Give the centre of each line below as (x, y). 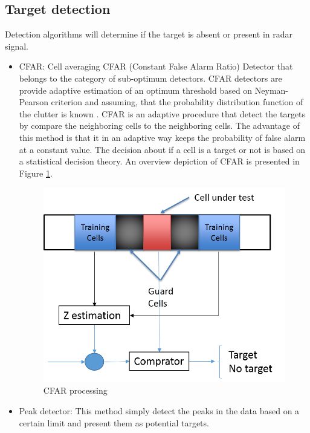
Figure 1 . (36, 173)
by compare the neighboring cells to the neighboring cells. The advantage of (160, 125)
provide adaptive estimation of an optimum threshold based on (136, 90)
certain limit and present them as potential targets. (114, 422)
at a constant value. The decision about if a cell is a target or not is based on (162, 149)
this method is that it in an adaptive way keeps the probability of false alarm (162, 137)
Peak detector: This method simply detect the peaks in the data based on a (159, 411)
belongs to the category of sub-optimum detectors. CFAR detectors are (150, 78)
